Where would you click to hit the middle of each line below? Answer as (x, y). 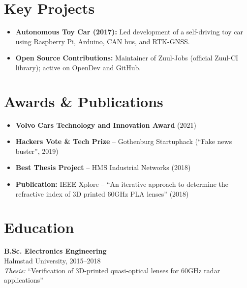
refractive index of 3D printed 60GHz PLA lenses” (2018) (102, 193)
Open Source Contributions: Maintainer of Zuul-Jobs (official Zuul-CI (127, 58)
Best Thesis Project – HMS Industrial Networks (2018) (103, 167)
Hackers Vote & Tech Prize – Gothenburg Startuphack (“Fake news (124, 141)
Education (39, 227)
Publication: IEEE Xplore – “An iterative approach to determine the (122, 184)
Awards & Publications (84, 101)
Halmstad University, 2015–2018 (52, 260)
